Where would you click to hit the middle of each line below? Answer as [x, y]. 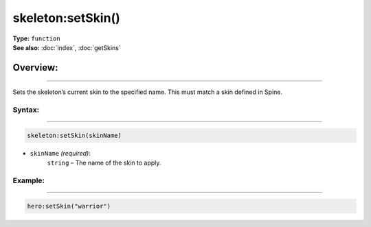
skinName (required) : [60, 153]
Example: [29, 180]
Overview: [35, 68]
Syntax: [26, 110]
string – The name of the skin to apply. [104, 163]
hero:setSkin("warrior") [69, 206]
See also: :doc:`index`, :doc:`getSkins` [67, 47]
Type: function [37, 38]
